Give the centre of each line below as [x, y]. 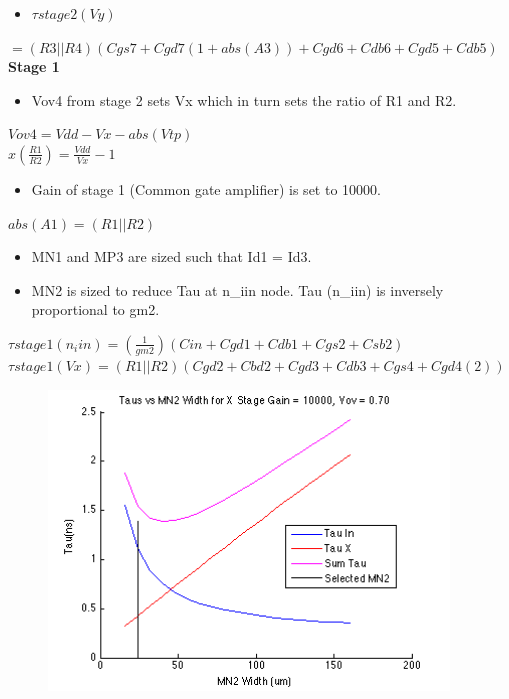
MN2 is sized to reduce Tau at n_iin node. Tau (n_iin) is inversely [237, 289]
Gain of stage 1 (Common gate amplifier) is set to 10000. [206, 188]
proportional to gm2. [95, 309]
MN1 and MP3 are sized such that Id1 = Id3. [171, 256]
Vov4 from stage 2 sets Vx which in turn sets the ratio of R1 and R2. [244, 99]
